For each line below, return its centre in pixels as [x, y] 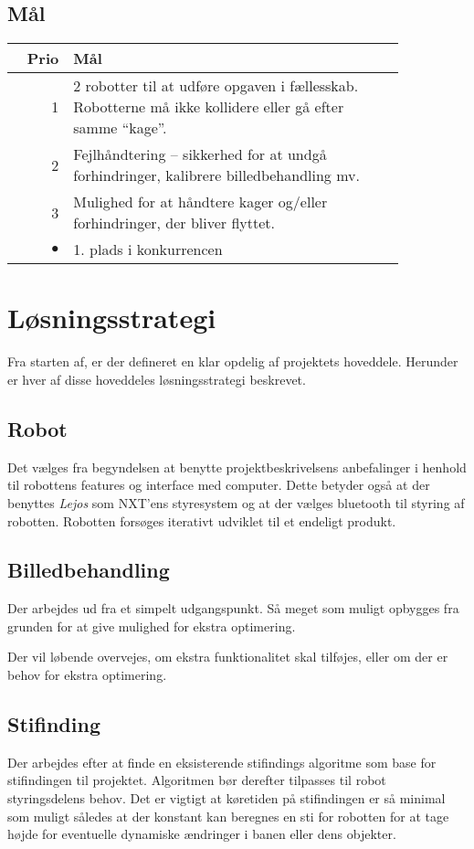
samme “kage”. [120, 128]
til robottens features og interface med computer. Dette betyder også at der [219, 485]
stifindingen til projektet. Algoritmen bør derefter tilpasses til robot [197, 780]
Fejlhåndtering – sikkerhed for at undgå [200, 154]
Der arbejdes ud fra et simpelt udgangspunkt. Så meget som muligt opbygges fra [233, 608]
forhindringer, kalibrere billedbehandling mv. [216, 175]
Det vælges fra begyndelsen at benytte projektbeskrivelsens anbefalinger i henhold [237, 467]
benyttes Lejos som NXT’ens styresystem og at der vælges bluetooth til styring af [236, 502]
